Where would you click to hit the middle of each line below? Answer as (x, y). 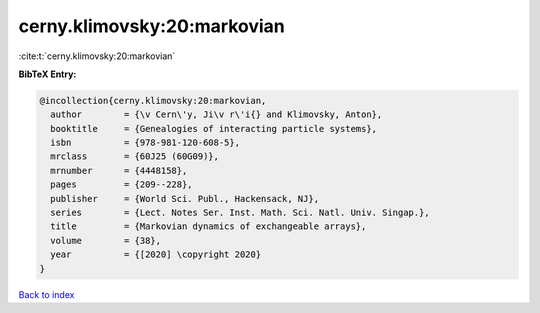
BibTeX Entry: (47, 74)
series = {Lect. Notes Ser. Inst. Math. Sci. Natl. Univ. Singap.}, (240, 213)
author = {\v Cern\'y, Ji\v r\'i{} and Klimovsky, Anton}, (216, 114)
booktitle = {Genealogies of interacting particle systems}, (214, 128)
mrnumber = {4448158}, (119, 170)
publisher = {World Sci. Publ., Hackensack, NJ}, (185, 198)
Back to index (46, 294)
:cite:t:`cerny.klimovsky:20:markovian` (97, 56)
